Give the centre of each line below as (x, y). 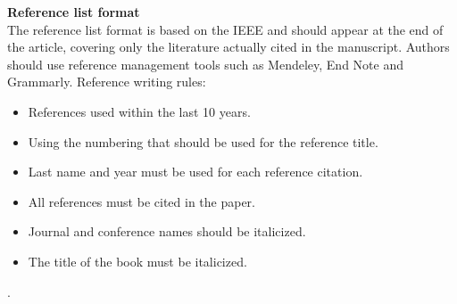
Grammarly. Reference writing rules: (107, 82)
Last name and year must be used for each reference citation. (195, 172)
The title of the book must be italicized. (137, 261)
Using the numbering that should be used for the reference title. (203, 141)
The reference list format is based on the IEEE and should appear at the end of (225, 29)
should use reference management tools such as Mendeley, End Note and (205, 64)
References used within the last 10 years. (139, 111)
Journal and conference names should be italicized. (167, 231)
